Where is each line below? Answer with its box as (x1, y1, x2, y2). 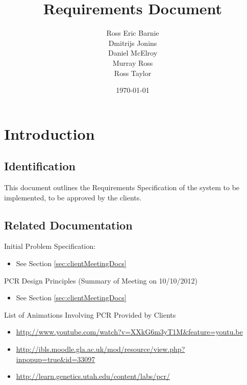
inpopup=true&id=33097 (16, 353, 95, 364)
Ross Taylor (114, 67, 152, 78)
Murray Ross (112, 57, 153, 68)
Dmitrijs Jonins (108, 37, 157, 48)
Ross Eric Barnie (106, 28, 159, 38)
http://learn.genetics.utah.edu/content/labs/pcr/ (16, 371, 170, 381)
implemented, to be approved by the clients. (4, 192, 142, 202)
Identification (4, 158, 76, 174)
